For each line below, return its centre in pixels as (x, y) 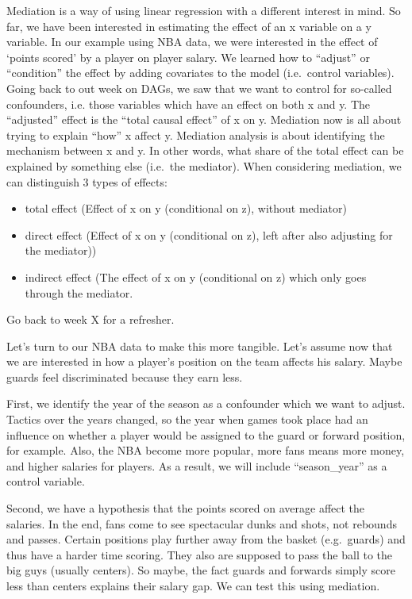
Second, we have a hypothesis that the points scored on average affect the (186, 508)
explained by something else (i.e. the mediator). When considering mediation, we (204, 165)
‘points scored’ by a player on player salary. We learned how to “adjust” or (188, 57)
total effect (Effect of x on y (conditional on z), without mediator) (186, 208)
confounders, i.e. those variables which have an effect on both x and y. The (189, 104)
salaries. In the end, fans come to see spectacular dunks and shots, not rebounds (202, 523)
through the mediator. (79, 292)
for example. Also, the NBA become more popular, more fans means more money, (206, 450)
